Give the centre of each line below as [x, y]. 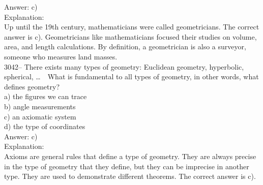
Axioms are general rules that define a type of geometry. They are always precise [130, 156]
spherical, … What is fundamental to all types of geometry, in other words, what [131, 76]
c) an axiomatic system [40, 116]
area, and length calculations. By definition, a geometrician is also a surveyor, [125, 47]
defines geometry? [32, 86]
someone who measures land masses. [61, 56]
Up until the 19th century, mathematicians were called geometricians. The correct [132, 27]
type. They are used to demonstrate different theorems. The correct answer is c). [130, 176]
